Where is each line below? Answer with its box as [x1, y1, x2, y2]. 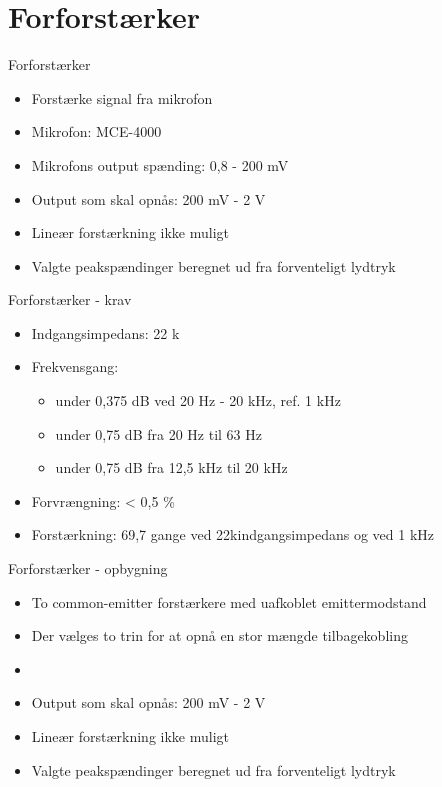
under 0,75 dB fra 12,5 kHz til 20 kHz [55, 457, 288, 478]
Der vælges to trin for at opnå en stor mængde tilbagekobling [31, 625, 408, 646]
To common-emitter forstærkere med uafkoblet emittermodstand [31, 591, 427, 612]
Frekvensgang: [31, 356, 119, 377]
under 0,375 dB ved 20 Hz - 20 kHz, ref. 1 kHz [55, 390, 341, 411]
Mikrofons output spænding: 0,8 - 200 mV [31, 154, 289, 175]
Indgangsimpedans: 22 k [31, 322, 180, 343]
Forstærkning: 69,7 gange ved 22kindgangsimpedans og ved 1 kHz [31, 524, 435, 545]
